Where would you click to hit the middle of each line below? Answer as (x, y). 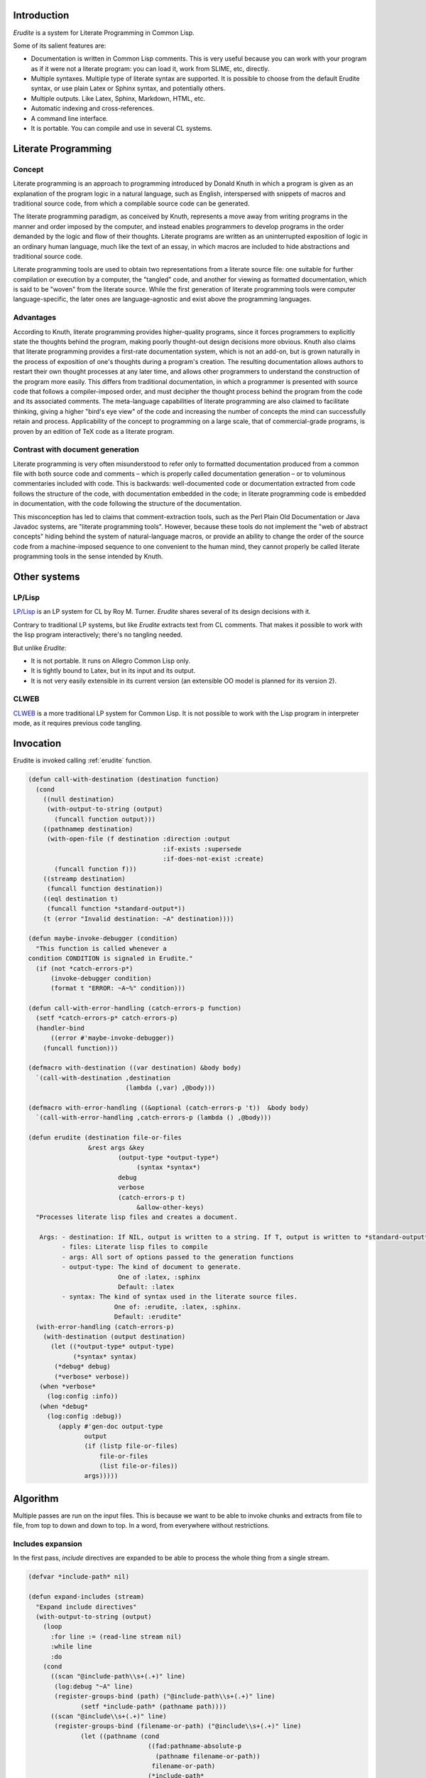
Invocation (37, 744)
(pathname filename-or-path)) (208, 1756)
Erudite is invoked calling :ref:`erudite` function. (82, 760)
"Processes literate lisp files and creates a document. (137, 1217)
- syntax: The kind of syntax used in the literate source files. (180, 1297)
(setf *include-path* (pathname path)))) (154, 1706)
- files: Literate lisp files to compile (135, 1247)
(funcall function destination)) (105, 889)
